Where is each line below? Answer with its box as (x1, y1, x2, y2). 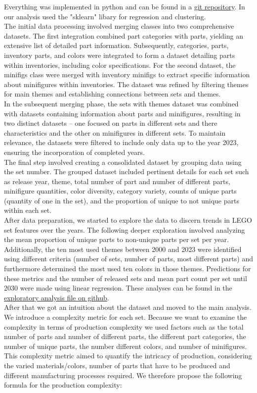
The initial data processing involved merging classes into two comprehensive (4, 21, 234, 31)
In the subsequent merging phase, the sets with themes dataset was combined (4, 98, 239, 108)
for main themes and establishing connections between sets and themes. (4, 89, 221, 99)
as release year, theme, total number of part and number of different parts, (4, 176, 230, 186)
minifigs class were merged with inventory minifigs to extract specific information (4, 69, 250, 80)
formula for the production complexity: (4, 380, 122, 390)
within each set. (4, 205, 52, 215)
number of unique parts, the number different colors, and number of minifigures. (4, 341, 247, 351)
